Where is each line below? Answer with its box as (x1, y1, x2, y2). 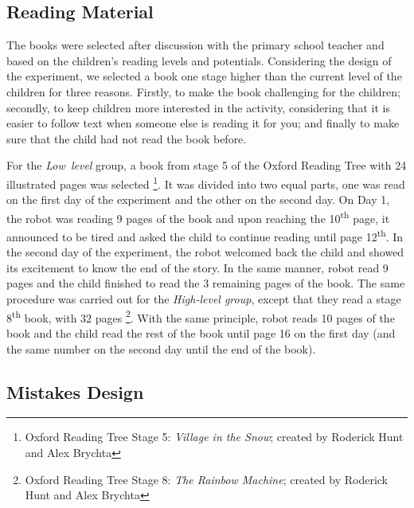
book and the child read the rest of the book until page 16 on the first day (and (6, 324, 396, 341)
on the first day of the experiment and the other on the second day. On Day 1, (6, 191, 390, 208)
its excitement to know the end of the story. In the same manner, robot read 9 (6, 259, 389, 275)
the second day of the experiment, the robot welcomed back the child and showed (6, 244, 404, 260)
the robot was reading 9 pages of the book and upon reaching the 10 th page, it (6, 207, 390, 226)
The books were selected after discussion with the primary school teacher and (6, 37, 385, 53)
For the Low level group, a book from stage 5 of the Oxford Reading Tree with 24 (6, 157, 407, 174)
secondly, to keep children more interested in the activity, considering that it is (6, 99, 390, 115)
